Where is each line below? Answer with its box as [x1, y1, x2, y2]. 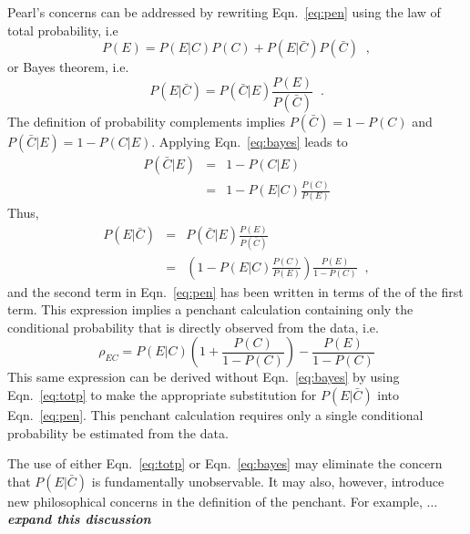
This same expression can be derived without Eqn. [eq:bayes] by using [7, 367, 400, 386]
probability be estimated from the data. [7, 423, 229, 442]
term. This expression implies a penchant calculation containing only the [7, 300, 414, 319]
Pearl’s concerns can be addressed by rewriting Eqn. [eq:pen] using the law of [7, 3, 441, 21]
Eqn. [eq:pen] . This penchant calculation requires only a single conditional [7, 406, 424, 425]
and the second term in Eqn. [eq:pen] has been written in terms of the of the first [7, 282, 464, 301]
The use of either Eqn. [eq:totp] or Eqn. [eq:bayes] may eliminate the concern [7, 454, 443, 473]
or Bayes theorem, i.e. [7, 57, 129, 77]
